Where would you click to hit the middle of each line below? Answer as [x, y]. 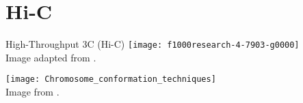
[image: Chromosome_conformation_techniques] [111, 79]
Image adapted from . [51, 57]
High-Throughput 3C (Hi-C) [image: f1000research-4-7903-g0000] [153, 44]
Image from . [32, 92]
